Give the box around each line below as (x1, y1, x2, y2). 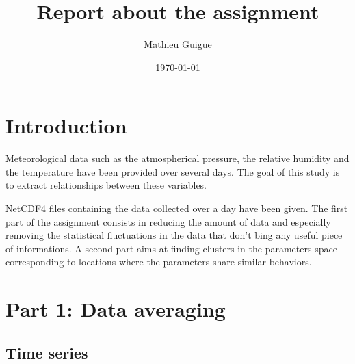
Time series (5, 341, 88, 363)
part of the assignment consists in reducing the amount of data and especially (5, 214, 331, 229)
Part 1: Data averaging (5, 295, 226, 323)
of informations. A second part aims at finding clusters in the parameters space (5, 241, 337, 255)
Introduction (5, 112, 127, 140)
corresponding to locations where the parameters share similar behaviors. (5, 255, 312, 269)
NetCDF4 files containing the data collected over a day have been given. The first (5, 201, 348, 216)
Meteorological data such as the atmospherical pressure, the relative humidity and (5, 151, 350, 166)
